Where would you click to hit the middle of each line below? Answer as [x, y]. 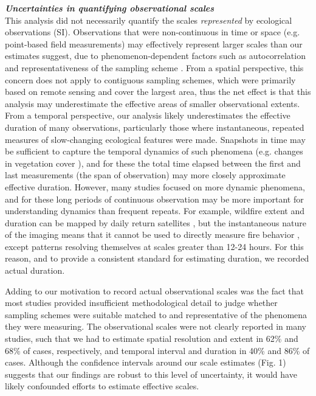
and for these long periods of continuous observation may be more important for [154, 199]
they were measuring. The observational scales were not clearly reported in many [156, 326]
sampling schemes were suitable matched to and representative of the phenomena [156, 314]
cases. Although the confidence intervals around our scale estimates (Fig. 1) [146, 362]
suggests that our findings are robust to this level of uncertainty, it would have [151, 374]
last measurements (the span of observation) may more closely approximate [145, 175]
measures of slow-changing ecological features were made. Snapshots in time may [155, 139]
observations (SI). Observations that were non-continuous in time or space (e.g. [153, 32]
